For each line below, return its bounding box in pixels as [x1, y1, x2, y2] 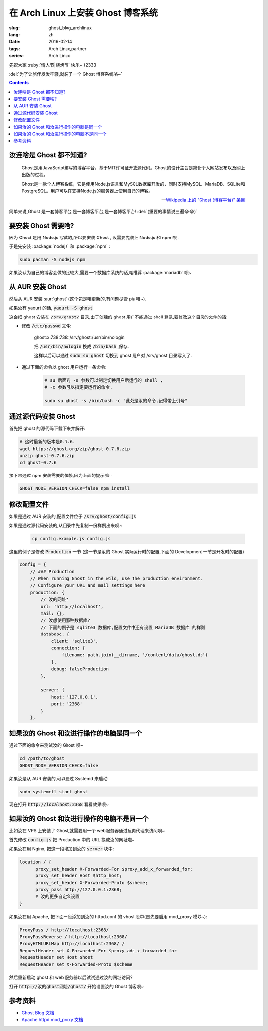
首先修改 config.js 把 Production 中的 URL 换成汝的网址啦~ [9, 837, 135, 843]
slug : [9, 25, 20, 31]
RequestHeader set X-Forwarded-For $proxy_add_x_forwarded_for [19, 948, 177, 953]
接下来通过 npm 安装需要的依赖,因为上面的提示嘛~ [9, 473, 112, 478]
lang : [9, 31, 20, 37]
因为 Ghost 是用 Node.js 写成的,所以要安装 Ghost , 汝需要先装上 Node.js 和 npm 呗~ [9, 234, 180, 240]
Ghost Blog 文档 [21, 1009, 55, 1016]
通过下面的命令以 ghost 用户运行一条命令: [21, 364, 107, 370]
